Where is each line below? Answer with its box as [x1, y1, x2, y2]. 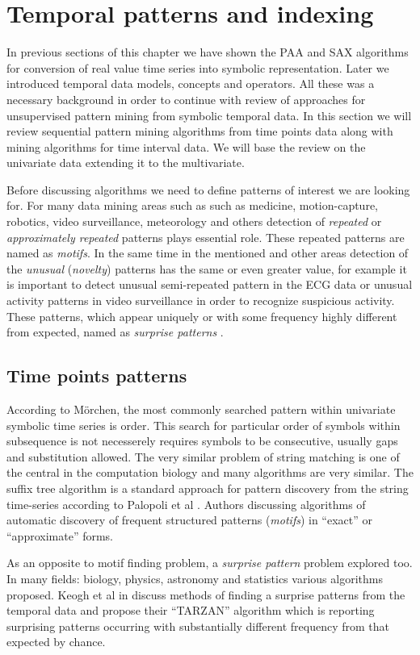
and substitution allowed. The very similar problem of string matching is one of [6, 448, 400, 465]
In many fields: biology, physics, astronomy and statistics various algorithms [6, 569, 383, 586]
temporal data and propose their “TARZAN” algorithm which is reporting [6, 602, 375, 619]
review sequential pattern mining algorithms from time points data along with [6, 123, 393, 140]
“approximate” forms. [6, 527, 113, 544]
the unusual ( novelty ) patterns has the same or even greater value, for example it [6, 260, 407, 277]
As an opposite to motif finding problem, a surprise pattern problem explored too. [6, 554, 413, 571]
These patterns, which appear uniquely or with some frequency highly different [6, 307, 397, 324]
